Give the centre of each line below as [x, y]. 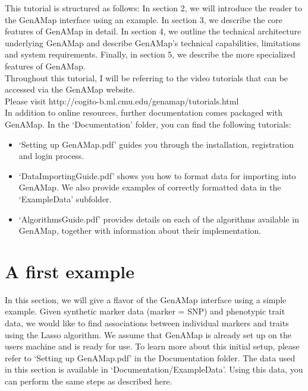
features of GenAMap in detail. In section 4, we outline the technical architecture [153, 31]
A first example [70, 271]
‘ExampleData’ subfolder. [65, 198]
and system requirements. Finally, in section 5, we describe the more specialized [150, 54]
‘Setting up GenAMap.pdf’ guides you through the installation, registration [156, 144]
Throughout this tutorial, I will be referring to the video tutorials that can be [147, 77]
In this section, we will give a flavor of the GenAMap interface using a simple [146, 299]
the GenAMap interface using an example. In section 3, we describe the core [144, 19]
